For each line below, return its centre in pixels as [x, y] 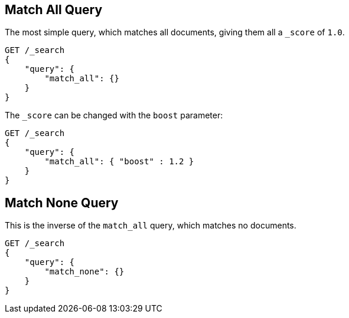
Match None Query [62, 203]
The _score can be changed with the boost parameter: [114, 115]
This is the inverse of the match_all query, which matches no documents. [151, 226]
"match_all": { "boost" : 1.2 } [119, 162]
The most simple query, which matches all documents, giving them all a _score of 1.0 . [175, 32]
